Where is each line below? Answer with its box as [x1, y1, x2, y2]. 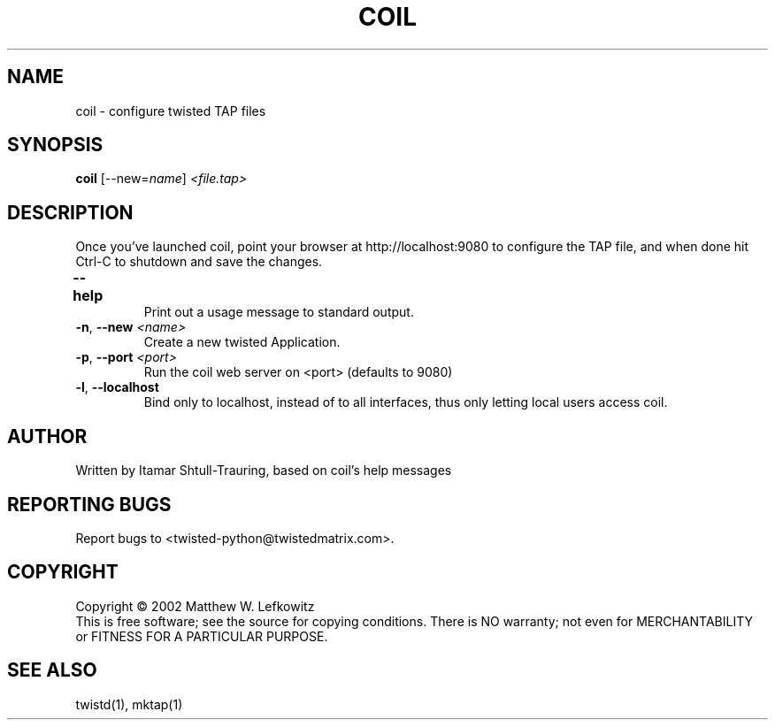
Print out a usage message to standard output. [143, 304, 414, 320]
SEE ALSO [7, 659, 97, 682]
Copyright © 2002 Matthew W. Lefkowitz [75, 598, 315, 614]
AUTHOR [7, 425, 88, 448]
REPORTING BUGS [7, 493, 172, 516]
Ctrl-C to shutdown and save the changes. [75, 254, 323, 270]
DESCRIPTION [7, 201, 134, 224]
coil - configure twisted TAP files [75, 103, 266, 119]
